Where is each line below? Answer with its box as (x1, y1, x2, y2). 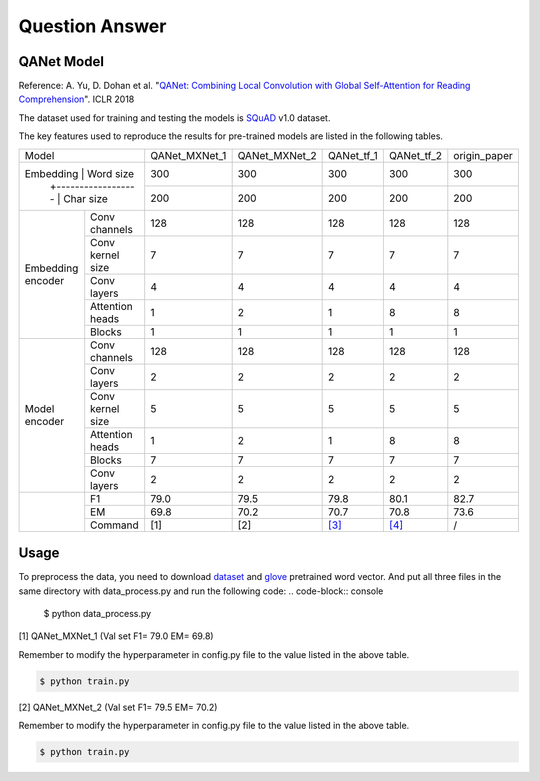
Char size (63, 191, 109, 205)
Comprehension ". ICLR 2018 (18, 93, 135, 105)
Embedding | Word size (24, 166, 135, 180)
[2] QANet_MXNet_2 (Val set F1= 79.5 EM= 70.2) (18, 701, 218, 713)
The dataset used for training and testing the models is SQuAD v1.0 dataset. (18, 111, 331, 124)
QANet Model (18, 53, 105, 70)
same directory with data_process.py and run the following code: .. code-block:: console (18, 585, 384, 597)
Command (90, 518, 139, 532)
